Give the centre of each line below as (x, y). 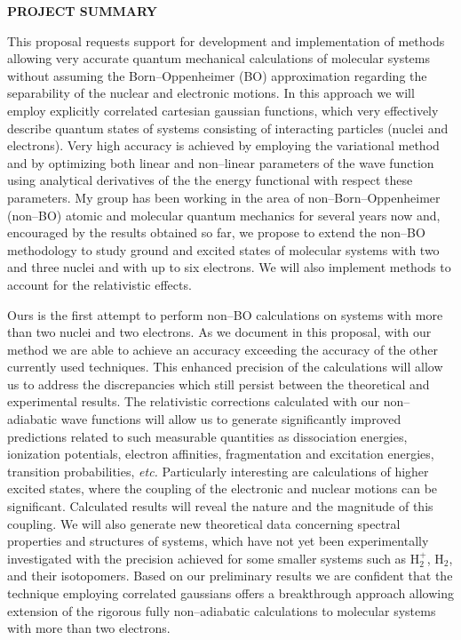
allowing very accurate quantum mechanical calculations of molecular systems (219, 58)
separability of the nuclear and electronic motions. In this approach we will (211, 93)
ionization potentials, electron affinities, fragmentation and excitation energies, (221, 454)
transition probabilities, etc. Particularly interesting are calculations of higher (218, 471)
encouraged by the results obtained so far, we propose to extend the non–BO (216, 232)
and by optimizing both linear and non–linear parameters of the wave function (221, 162)
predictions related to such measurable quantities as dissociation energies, (207, 436)
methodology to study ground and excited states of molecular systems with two (223, 249)
